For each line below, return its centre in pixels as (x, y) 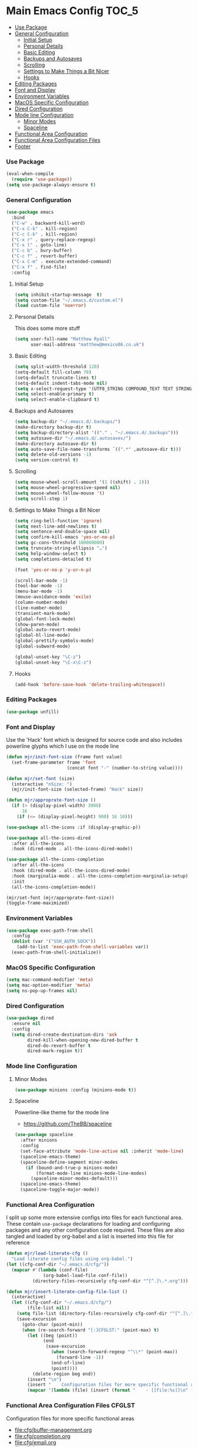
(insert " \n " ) (44, 1379)
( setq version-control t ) (46, 460)
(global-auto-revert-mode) (48, 630)
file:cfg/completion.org (42, 1436)
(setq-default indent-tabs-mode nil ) (61, 383)
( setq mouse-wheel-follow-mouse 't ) (60, 493)
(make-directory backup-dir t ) (53, 427)
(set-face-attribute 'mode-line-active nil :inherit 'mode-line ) (102, 1151)
